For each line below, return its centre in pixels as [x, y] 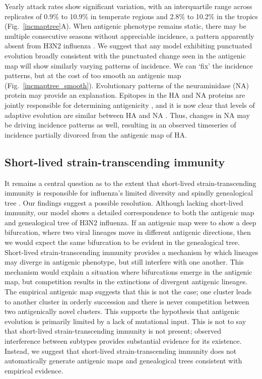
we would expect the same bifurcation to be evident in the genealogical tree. [122, 242]
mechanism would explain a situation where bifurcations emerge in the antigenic [128, 271]
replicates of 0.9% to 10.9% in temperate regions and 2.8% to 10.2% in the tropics [131, 16]
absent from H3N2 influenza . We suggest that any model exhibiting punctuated [128, 46]
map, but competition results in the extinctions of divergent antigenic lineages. [126, 281]
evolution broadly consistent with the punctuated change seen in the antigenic [125, 55]
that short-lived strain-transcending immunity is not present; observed [113, 331]
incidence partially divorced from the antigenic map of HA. [96, 134]
